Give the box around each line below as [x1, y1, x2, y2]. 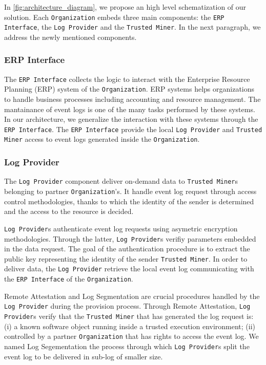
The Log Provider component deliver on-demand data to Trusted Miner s [4, 176, 238, 186]
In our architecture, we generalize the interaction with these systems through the [4, 114, 258, 124]
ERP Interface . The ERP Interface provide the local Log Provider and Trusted [4, 123, 262, 134]
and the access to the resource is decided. [4, 206, 134, 217]
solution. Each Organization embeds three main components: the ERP [4, 11, 224, 22]
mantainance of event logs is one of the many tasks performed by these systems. [4, 103, 255, 114]
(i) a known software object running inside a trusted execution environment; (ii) [4, 320, 256, 331]
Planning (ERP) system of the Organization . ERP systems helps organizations [4, 83, 255, 94]
